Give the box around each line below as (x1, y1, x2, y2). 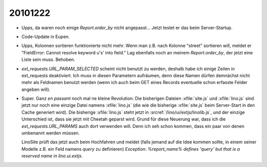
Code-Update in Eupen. (21, 34, 70, 40)
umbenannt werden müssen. (21, 130, 80, 136)
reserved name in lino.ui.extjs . (21, 153, 83, 159)
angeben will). (21, 86, 50, 92)
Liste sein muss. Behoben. (21, 57, 75, 63)
